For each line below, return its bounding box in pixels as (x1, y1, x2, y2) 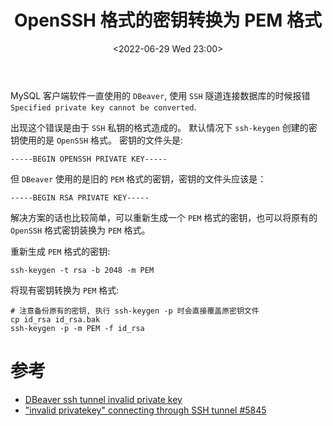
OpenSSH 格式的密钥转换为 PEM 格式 (13, 9, 323, 32)
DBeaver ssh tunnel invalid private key (24, 393, 183, 405)
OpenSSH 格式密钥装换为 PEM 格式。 (10, 224, 151, 236)
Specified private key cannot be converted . (10, 101, 197, 113)
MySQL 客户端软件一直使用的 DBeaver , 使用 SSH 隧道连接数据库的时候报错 (10, 89, 311, 101)
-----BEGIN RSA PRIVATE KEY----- (10, 192, 150, 203)
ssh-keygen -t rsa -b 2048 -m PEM (10, 265, 155, 275)
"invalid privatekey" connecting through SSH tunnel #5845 (24, 404, 267, 416)
